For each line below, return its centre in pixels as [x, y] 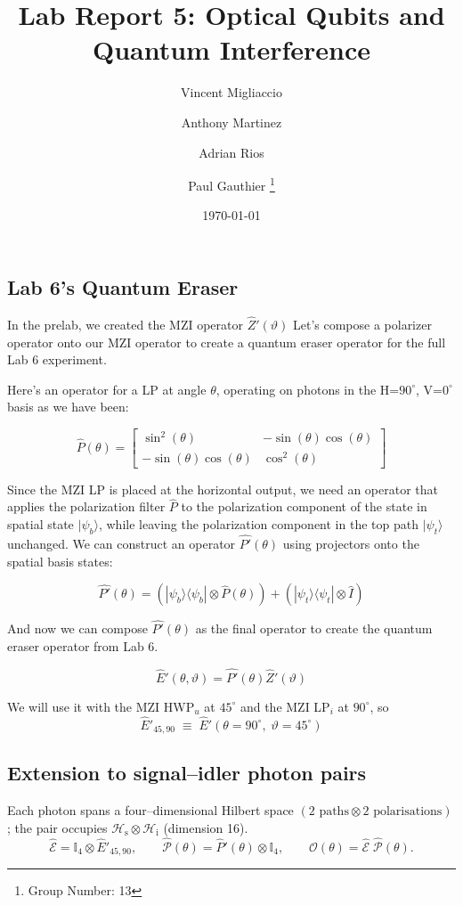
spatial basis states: [60, 561]
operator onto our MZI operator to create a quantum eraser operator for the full [227, 342]
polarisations [408, 812]
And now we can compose [77, 628]
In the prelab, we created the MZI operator [125, 324]
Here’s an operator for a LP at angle [107, 389]
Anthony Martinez [231, 122]
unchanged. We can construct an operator [122, 544]
